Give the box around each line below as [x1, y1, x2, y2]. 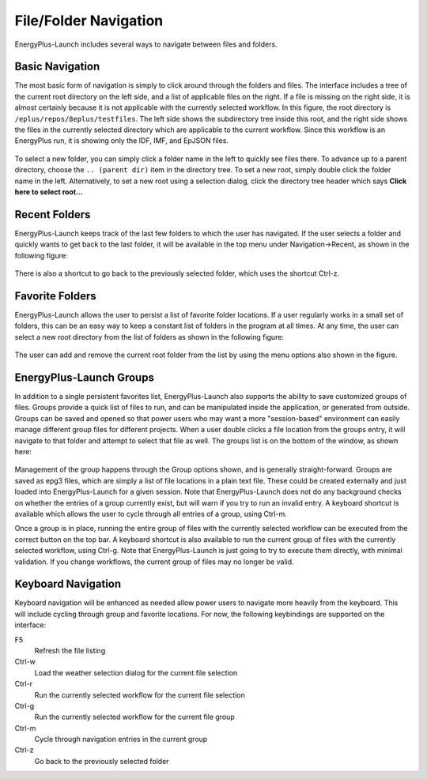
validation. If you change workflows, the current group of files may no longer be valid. [14, 557, 294, 566]
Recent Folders [14, 208, 91, 221]
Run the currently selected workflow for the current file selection [34, 690, 245, 699]
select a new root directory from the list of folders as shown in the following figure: [14, 332, 285, 341]
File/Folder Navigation [14, 12, 164, 29]
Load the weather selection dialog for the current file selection [34, 668, 238, 677]
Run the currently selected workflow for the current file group [34, 712, 235, 722]
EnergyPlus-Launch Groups [14, 371, 154, 384]
